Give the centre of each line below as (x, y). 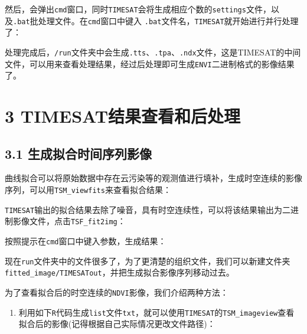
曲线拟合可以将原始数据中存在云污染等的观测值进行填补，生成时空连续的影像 (153, 178)
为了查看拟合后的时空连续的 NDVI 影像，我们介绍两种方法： (117, 292)
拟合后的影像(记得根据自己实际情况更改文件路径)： (117, 324)
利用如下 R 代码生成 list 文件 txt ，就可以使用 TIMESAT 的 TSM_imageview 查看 (156, 312)
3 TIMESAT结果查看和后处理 (123, 116)
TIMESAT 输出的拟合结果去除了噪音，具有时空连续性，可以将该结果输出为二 (148, 209)
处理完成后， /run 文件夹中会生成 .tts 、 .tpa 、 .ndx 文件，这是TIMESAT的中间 (153, 52)
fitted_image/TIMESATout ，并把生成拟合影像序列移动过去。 (120, 272)
